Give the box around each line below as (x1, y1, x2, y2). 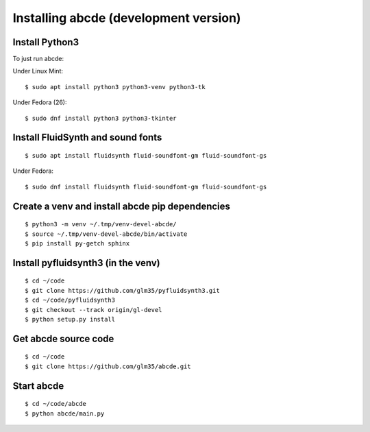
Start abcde (12, 380, 64, 392)
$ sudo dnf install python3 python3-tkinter (25, 114, 177, 122)
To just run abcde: (12, 55, 64, 63)
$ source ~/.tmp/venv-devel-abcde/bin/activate (25, 230, 188, 238)
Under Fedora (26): (12, 98, 68, 106)
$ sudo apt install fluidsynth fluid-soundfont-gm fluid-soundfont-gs (25, 152, 267, 160)
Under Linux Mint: (12, 67, 63, 75)
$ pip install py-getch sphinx (25, 240, 130, 247)
